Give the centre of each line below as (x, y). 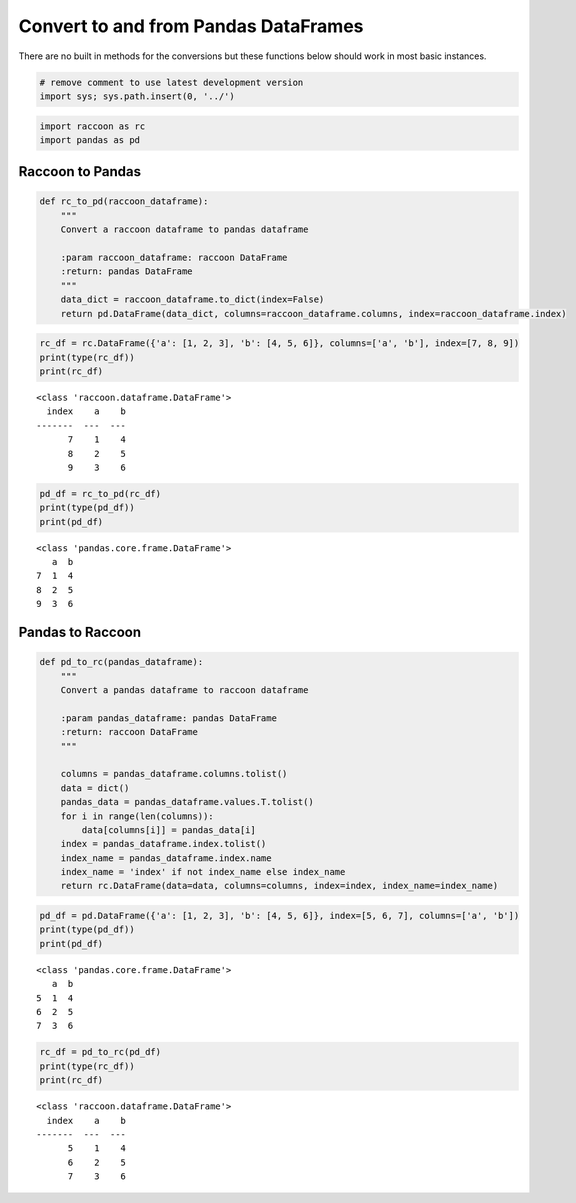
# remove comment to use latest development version (171, 82)
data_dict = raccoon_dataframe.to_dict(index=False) (192, 299)
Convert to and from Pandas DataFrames (191, 26)
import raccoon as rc (92, 126)
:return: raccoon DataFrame (129, 732)
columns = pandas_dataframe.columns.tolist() (174, 774)
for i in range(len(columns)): (137, 816)
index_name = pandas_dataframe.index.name (166, 858)
